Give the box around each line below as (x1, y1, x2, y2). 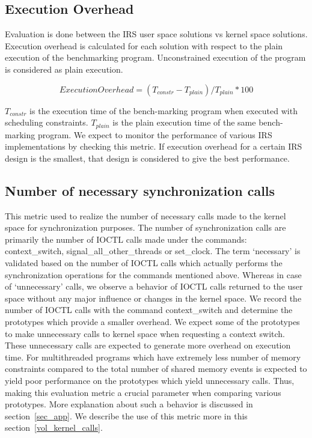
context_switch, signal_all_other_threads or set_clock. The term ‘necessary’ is (5, 245, 301, 257)
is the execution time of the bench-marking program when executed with (29, 104, 298, 117)
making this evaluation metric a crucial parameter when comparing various (5, 386, 281, 398)
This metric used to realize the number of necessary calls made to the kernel (5, 209, 286, 222)
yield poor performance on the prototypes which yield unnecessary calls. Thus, (5, 374, 295, 386)
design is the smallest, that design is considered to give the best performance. (5, 151, 290, 164)
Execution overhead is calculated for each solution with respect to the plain (5, 39, 283, 52)
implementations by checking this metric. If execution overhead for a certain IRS (5, 140, 302, 153)
